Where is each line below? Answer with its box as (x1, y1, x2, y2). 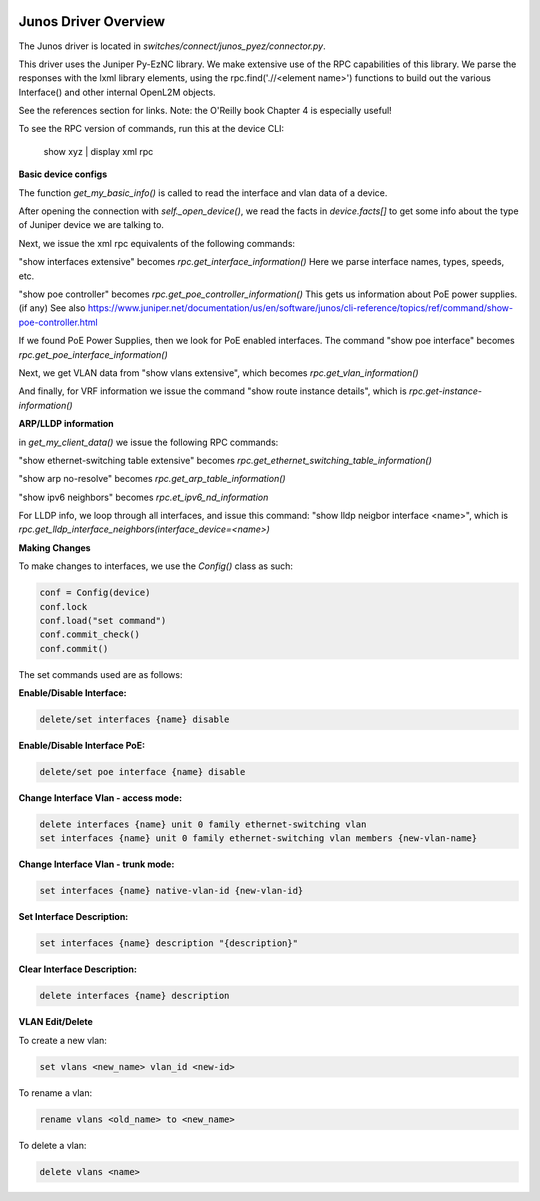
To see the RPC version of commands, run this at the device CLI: (18, 123, 285, 135)
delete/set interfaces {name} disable (39, 714, 230, 725)
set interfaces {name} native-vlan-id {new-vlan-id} (39, 885, 304, 897)
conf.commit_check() (39, 629, 140, 640)
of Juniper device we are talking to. (18, 219, 165, 231)
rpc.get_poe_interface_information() (18, 348, 169, 360)
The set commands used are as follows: (18, 668, 183, 680)
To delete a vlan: (18, 1139, 87, 1151)
